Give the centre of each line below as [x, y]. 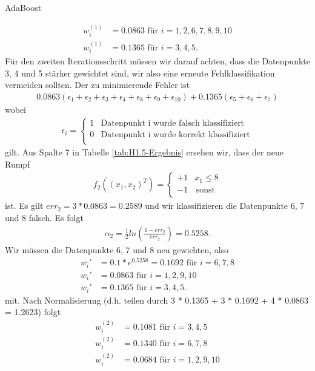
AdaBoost [23, 7]
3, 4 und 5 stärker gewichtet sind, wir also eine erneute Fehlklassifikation [140, 73]
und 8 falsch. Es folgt [44, 217]
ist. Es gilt [24, 206]
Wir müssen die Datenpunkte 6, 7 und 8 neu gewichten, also [117, 249]
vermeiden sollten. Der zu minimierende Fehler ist [98, 85]
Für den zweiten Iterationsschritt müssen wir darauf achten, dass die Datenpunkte [157, 61]
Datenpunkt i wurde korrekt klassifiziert [175, 134]
